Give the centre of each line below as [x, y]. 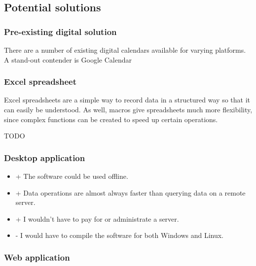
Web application [37, 257]
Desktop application [45, 157]
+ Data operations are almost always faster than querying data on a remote [130, 192]
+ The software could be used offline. [72, 176]
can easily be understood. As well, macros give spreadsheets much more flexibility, [128, 109]
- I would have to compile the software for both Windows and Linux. [119, 235]
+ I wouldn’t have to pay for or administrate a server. [97, 218]
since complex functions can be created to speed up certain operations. [111, 119]
